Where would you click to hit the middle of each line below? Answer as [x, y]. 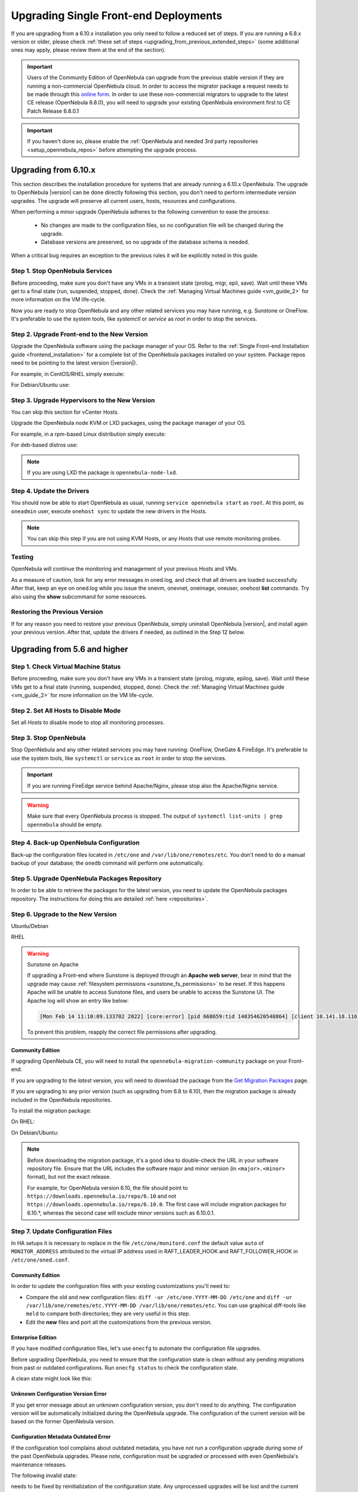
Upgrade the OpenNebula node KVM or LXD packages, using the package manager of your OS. [129, 423]
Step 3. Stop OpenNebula [48, 738]
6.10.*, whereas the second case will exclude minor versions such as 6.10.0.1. [121, 1213]
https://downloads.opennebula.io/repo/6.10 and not [102, 1196]
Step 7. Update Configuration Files [62, 1231]
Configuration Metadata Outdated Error [61, 1437]
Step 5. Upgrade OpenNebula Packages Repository [87, 878]
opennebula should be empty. [65, 824]
